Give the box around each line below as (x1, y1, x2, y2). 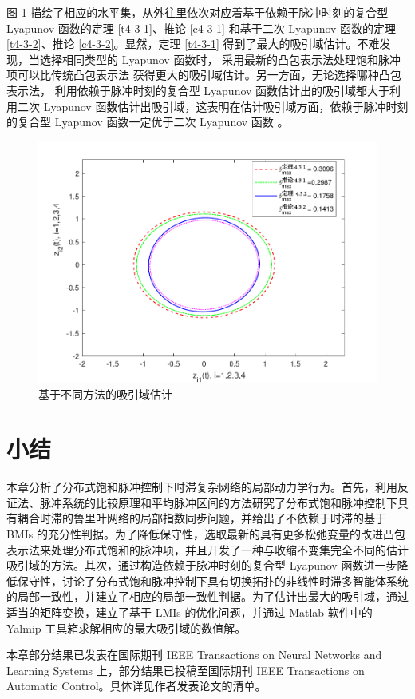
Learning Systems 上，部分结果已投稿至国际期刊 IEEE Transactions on (6, 661, 365, 678)
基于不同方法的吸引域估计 (38, 385, 172, 402)
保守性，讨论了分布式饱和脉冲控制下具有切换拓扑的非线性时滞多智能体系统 (17, 572, 409, 589)
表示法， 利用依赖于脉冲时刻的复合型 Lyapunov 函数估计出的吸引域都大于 (6, 81, 390, 98)
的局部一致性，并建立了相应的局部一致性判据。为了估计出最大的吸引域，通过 (6, 588, 409, 605)
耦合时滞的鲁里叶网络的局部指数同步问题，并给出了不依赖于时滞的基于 (17, 510, 386, 526)
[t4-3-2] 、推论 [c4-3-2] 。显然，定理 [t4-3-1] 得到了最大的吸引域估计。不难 (6, 35, 380, 52)
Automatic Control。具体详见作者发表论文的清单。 (6, 677, 267, 694)
